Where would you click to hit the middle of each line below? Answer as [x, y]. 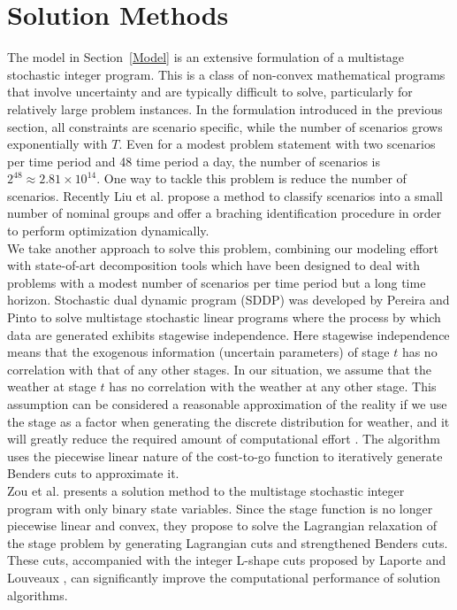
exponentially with [57, 144]
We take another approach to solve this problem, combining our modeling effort [223, 247]
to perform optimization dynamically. [108, 231]
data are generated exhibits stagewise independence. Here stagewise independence [228, 334]
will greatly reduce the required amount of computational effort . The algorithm [224, 439]
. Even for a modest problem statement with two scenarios [277, 144]
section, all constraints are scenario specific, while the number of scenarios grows [225, 126]
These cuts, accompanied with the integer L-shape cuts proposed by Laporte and [227, 560]
